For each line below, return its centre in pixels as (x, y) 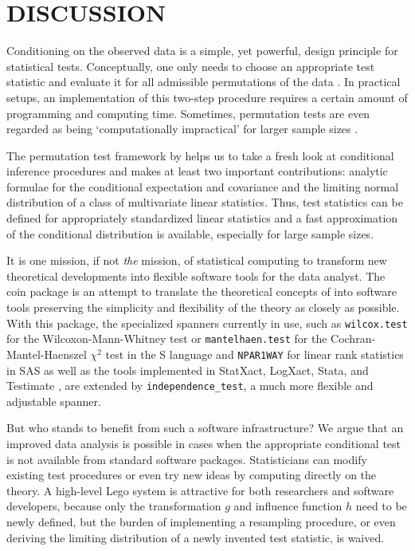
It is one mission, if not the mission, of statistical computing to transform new (197, 260)
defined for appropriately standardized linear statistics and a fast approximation (202, 218)
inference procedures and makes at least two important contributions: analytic (197, 171)
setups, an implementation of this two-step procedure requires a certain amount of (207, 97)
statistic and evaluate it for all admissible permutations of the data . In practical (204, 82)
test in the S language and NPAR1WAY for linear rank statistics (254, 354)
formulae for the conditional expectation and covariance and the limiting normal (203, 186)
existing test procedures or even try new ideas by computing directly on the (192, 475)
